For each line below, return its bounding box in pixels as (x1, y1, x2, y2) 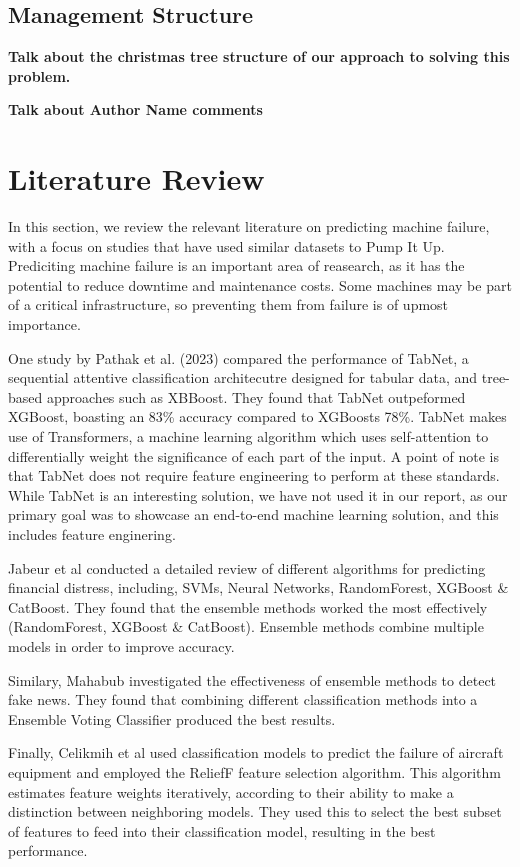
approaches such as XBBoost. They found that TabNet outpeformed (46, 386, 466, 407)
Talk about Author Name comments (8, 99, 263, 120)
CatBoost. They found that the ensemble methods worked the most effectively (8, 596, 488, 617)
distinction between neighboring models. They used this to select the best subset (8, 801, 502, 822)
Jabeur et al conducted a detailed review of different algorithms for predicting (8, 557, 486, 578)
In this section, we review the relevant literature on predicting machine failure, (8, 216, 490, 237)
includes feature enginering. (8, 524, 176, 545)
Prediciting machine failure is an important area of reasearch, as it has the (8, 255, 465, 276)
